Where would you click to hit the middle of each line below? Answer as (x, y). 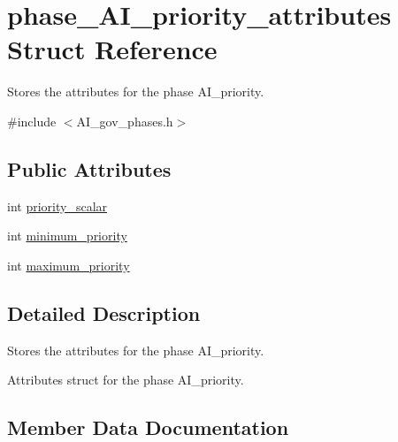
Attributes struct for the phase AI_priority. (126, 380)
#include (32, 121)
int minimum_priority (67, 236)
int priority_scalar (57, 206)
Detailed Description (104, 312)
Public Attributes (89, 168)
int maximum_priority (69, 265)
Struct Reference (112, 49)
